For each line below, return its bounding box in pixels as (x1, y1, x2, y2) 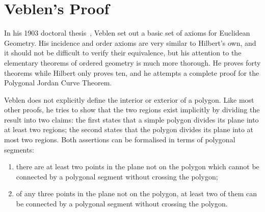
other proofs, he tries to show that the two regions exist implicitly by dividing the (4, 104, 260, 115)
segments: (4, 144, 34, 155)
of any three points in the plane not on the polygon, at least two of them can (16, 188, 257, 199)
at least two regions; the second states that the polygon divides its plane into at (4, 124, 253, 135)
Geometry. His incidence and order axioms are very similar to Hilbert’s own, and (4, 37, 256, 48)
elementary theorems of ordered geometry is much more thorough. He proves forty (4, 57, 261, 68)
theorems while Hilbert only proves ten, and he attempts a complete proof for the (4, 67, 259, 78)
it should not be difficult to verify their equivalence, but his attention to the (4, 47, 242, 58)
